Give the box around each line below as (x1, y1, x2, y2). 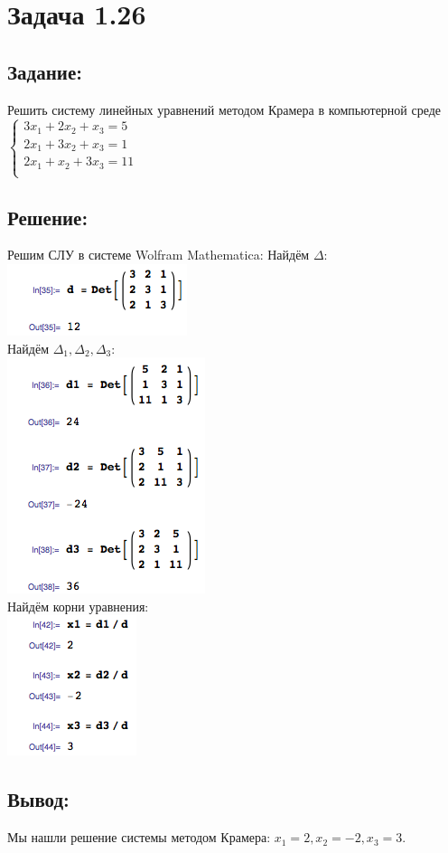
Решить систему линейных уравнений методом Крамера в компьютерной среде (7, 100, 442, 118)
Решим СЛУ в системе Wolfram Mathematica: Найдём (7, 245, 310, 264)
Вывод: (7, 785, 70, 813)
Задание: (7, 57, 82, 85)
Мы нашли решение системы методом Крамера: (7, 828, 271, 847)
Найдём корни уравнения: (7, 596, 149, 615)
